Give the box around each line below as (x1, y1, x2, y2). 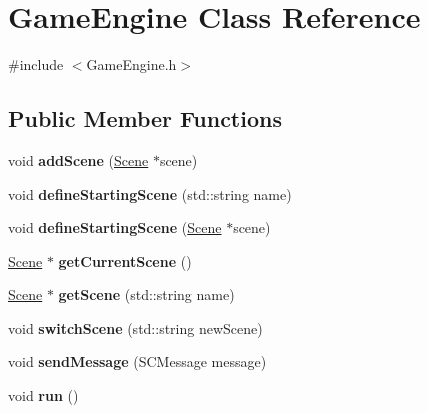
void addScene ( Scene (8, 149, 149, 170)
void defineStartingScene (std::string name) (8, 183, 292, 204)
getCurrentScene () (58, 250, 192, 271)
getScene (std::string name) (58, 284, 235, 305)
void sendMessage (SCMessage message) (8, 351, 267, 372)
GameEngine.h (86, 54, 177, 75)
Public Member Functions (8, 103, 282, 134)
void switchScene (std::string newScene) (8, 317, 263, 338)
